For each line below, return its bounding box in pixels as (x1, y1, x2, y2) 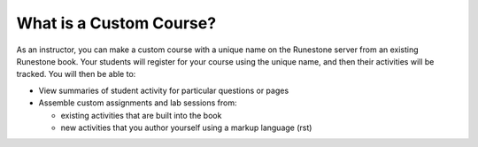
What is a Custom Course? (16, 13, 217, 33)
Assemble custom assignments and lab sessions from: (38, 97, 238, 108)
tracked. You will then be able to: (16, 69, 136, 80)
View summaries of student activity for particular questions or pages (38, 85, 289, 96)
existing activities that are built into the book (60, 110, 222, 120)
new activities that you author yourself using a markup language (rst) (60, 122, 312, 133)
